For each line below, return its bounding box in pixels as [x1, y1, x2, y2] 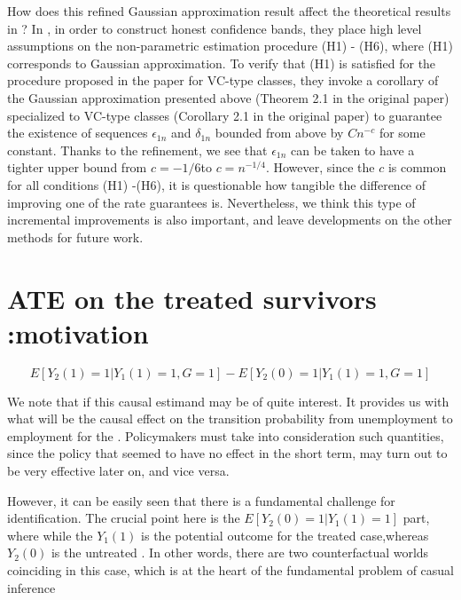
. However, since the [265, 158, 375, 177]
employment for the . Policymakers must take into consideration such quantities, [7, 426, 444, 445]
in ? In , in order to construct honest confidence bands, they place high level [7, 19, 422, 37]
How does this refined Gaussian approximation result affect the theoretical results [7, 2, 451, 20]
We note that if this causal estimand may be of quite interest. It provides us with [7, 391, 449, 410]
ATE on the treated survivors [7, 280, 377, 316]
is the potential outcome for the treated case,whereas [141, 525, 429, 544]
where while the [7, 525, 93, 544]
